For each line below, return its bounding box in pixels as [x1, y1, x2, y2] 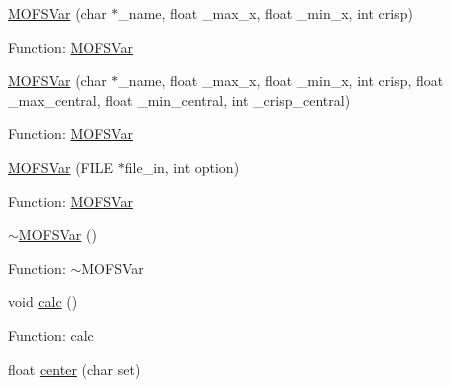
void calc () [8, 291, 78, 312]
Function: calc [8, 324, 94, 345]
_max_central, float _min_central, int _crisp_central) [8, 89, 351, 110]
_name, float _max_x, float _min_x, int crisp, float [118, 70, 444, 91]
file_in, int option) [124, 156, 240, 177]
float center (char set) [8, 358, 141, 379]
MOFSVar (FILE [8, 156, 114, 177]
